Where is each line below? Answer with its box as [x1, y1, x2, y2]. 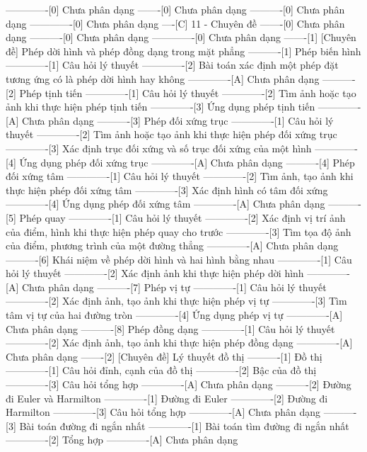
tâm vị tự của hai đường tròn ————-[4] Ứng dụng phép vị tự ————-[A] [6, 307, 343, 322]
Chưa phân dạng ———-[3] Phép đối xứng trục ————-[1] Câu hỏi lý [21, 113, 334, 128]
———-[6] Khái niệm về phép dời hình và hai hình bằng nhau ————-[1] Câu [6, 252, 352, 266]
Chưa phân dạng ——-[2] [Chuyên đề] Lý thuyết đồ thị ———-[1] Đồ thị [6, 349, 322, 363]
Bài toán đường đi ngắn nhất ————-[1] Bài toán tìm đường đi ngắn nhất [19, 418, 349, 433]
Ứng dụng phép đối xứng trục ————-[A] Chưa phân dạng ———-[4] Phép [19, 154, 355, 169]
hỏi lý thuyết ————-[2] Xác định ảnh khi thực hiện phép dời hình [6, 266, 304, 281]
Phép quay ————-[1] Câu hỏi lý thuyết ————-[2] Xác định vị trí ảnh [19, 210, 346, 225]
